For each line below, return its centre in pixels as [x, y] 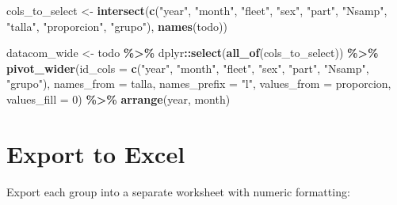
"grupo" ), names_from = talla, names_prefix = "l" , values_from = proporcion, [199, 84]
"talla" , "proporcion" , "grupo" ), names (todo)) [117, 26]
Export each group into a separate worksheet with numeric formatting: [178, 191]
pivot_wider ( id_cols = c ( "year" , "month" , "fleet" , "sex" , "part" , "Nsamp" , [188, 68]
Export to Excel [96, 153]
